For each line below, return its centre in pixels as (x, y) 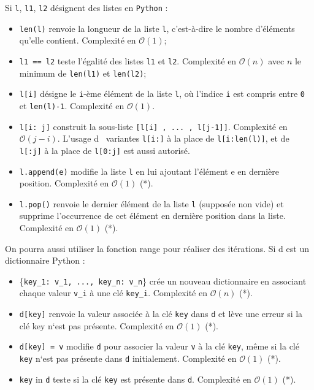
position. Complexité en (64, 183)
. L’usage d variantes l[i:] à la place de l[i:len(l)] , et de (173, 138)
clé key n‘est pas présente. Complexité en (97, 325)
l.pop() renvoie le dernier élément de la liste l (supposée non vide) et (151, 203)
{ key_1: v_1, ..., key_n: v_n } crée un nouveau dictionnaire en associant (163, 281)
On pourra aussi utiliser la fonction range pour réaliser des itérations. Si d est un (157, 248)
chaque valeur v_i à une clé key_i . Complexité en (113, 293)
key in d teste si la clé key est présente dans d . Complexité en (135, 379)
